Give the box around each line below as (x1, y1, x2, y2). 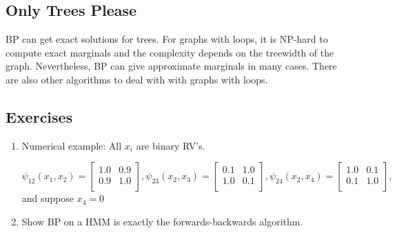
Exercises (6, 105, 73, 127)
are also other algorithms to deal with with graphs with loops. (6, 72, 268, 86)
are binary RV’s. (136, 138, 205, 152)
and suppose (21, 191, 74, 205)
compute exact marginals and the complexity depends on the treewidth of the (6, 45, 334, 59)
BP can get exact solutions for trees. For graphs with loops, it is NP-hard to (6, 32, 328, 46)
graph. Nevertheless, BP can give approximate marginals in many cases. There (6, 59, 337, 73)
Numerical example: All (21, 138, 122, 152)
